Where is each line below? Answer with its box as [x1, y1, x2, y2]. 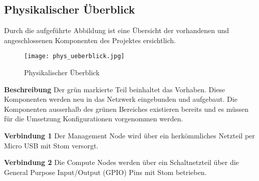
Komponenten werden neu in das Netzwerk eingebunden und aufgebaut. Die [4, 94, 237, 104]
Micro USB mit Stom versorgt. [4, 140, 99, 150]
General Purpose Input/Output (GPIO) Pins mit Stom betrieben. [4, 166, 207, 177]
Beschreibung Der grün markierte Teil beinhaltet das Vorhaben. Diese [4, 84, 225, 94]
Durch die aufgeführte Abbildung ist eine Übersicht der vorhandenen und [4, 25, 229, 36]
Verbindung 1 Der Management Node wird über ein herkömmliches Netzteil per [4, 130, 255, 141]
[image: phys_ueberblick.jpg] [24, 53, 125, 60]
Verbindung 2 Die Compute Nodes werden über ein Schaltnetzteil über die [4, 157, 239, 167]
